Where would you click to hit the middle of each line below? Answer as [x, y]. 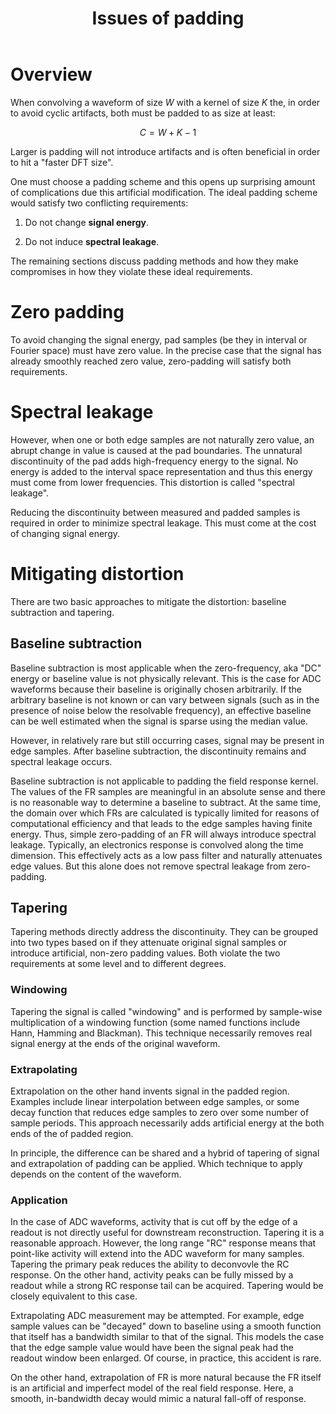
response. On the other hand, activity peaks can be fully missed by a [152, 1275]
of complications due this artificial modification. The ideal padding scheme [164, 192]
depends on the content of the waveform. [96, 1174]
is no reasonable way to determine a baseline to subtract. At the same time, [166, 802]
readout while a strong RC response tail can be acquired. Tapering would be [167, 1286]
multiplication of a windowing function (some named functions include [155, 1022]
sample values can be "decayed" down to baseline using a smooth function [166, 1326]
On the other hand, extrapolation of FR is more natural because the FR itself [166, 1378]
